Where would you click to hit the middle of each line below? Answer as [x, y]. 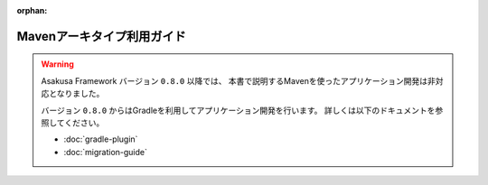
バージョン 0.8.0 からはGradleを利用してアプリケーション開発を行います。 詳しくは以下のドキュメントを [238, 110]
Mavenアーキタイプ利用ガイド [101, 36]
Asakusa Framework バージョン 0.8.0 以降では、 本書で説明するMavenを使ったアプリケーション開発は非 [238, 80]
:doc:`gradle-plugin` [101, 139]
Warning [57, 64]
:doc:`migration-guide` [106, 152]
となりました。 [76, 94]
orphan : [32, 10]
